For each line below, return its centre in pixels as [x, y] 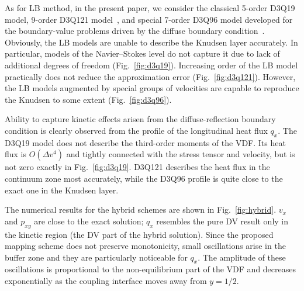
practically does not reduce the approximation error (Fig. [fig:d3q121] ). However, [150, 76]
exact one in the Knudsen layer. [62, 190]
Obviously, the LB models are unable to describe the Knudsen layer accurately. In [151, 42]
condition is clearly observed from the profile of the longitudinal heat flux [136, 130]
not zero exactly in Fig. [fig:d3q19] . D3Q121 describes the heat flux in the [137, 167]
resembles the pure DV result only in [222, 221]
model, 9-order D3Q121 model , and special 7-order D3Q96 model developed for [149, 19]
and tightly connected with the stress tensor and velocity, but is [181, 154]
